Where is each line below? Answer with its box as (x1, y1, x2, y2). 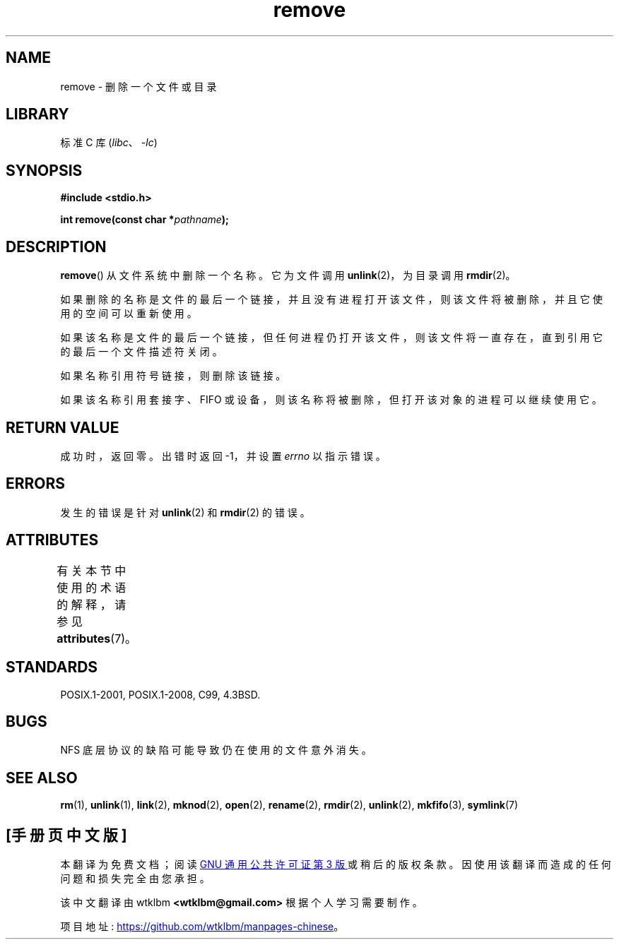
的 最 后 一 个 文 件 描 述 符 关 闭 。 (60, 345, 223, 358)
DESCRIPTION (6, 237, 107, 256)
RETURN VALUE (6, 418, 119, 436)
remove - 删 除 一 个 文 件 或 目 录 (60, 80, 217, 93)
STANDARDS (6, 658, 98, 677)
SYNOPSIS (6, 161, 83, 179)
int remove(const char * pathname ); (60, 213, 229, 226)
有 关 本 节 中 (57, 563, 126, 578)
